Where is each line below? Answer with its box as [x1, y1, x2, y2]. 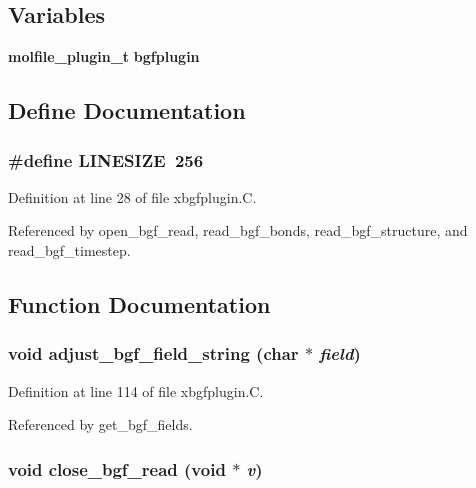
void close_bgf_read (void [8, 456, 226, 481]
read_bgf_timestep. [8, 239, 131, 260]
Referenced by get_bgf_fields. [8, 414, 193, 435]
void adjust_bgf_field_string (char [8, 341, 299, 366]
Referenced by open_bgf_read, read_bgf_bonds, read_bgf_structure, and [8, 220, 468, 241]
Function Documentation [8, 288, 271, 319]
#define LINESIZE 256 [8, 147, 204, 172]
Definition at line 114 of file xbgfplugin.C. [8, 380, 264, 401]
